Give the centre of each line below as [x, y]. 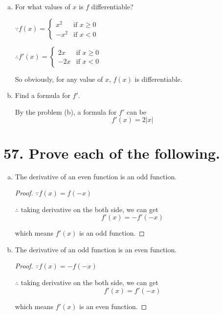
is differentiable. [158, 79]
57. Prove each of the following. [112, 153]
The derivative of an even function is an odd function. [96, 176]
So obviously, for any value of [59, 79]
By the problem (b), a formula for [66, 111]
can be [136, 111]
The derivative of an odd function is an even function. [96, 249]
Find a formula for [43, 95]
